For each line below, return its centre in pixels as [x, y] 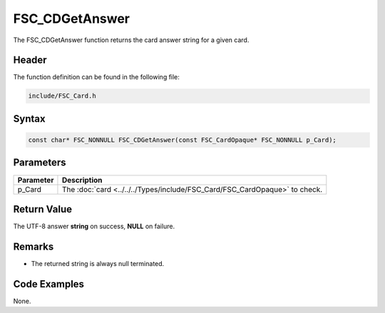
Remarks [34, 246]
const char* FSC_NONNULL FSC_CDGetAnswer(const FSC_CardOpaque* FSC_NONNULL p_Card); [182, 140]
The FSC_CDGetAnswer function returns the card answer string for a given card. [131, 40]
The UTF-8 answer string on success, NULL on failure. [94, 226]
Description [82, 180]
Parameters [40, 163]
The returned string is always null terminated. [98, 263]
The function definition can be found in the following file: [96, 77]
